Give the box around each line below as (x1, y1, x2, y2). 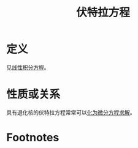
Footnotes (6, 131, 59, 144)
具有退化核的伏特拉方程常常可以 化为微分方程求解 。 (6, 108, 136, 116)
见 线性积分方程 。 (6, 64, 50, 71)
